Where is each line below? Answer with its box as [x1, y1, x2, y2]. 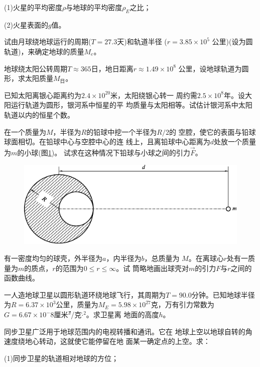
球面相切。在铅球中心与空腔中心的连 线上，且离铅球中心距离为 [4, 136, 210, 147]
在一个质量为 [4, 126, 46, 137]
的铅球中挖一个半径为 [86, 126, 157, 137]
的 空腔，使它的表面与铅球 [169, 126, 256, 137]
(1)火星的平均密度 [4, 2, 62, 12]
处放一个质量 [213, 136, 256, 147]
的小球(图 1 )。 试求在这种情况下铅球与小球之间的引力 [17, 147, 190, 157]
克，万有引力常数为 [151, 299, 214, 310]
